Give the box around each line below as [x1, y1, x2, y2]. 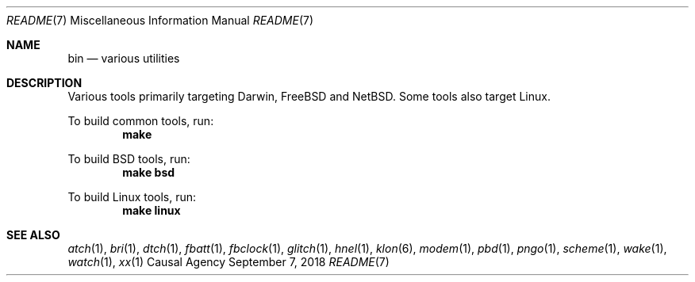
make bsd [122, 166, 175, 179]
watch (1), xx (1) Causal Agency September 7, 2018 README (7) [67, 255, 390, 269]
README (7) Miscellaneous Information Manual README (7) [6, 13, 314, 27]
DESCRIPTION [6, 76, 83, 90]
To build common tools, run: [67, 114, 214, 128]
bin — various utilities [67, 51, 180, 65]
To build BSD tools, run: [67, 152, 190, 166]
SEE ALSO [6, 228, 60, 242]
